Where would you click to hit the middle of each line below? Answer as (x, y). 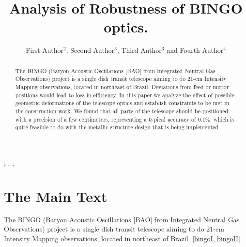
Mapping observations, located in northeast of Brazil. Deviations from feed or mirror (122, 87)
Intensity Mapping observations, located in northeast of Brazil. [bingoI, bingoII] (122, 238)
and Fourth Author (195, 50)
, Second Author (90, 50)
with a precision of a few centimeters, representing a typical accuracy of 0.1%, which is (125, 119)
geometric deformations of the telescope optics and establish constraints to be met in (122, 103)
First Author (45, 50)
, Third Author (139, 50)
